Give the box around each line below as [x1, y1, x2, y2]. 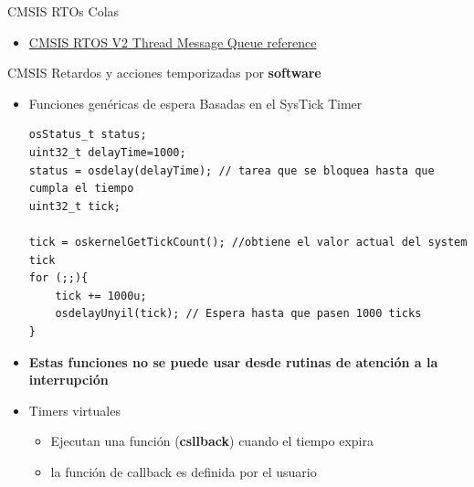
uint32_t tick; [28, 199, 121, 213]
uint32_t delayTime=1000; [28, 145, 186, 159]
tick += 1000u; [55, 289, 147, 302]
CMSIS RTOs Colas [7, 2, 120, 20]
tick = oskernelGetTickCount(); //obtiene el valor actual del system [28, 235, 468, 249]
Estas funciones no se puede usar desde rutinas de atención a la [28, 352, 438, 371]
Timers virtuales [28, 400, 121, 419]
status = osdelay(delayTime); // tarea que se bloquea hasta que [28, 164, 435, 177]
